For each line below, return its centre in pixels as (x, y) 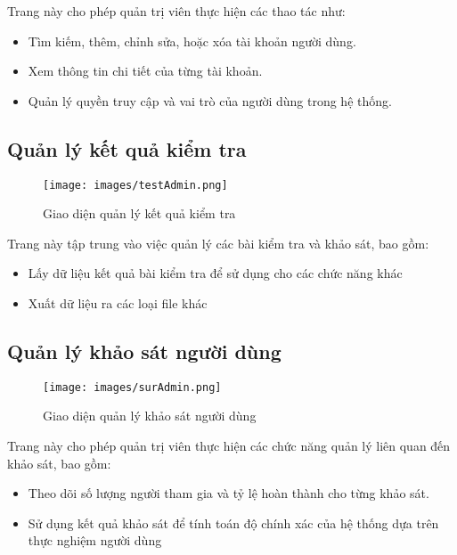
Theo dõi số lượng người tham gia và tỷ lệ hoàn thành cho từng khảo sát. (228, 493)
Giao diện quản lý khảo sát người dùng (150, 416)
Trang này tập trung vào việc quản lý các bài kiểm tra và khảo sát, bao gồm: (218, 243)
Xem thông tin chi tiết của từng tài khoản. (145, 71)
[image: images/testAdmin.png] (135, 185)
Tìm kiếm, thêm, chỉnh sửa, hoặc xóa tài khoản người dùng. (192, 41)
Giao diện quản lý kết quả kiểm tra (139, 213)
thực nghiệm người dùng (95, 540)
